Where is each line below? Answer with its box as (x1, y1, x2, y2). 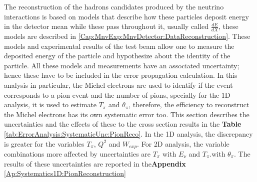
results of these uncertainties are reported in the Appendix (4, 158, 186, 169)
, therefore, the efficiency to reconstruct (128, 99, 249, 110)
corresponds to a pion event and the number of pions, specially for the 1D (4, 89, 230, 100)
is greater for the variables (4, 138, 84, 149)
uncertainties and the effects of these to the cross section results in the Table (4, 119, 241, 129)
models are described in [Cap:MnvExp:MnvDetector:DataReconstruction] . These (4, 31, 250, 41)
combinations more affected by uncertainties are (4, 149, 151, 159)
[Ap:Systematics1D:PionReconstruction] (4, 168, 126, 179)
